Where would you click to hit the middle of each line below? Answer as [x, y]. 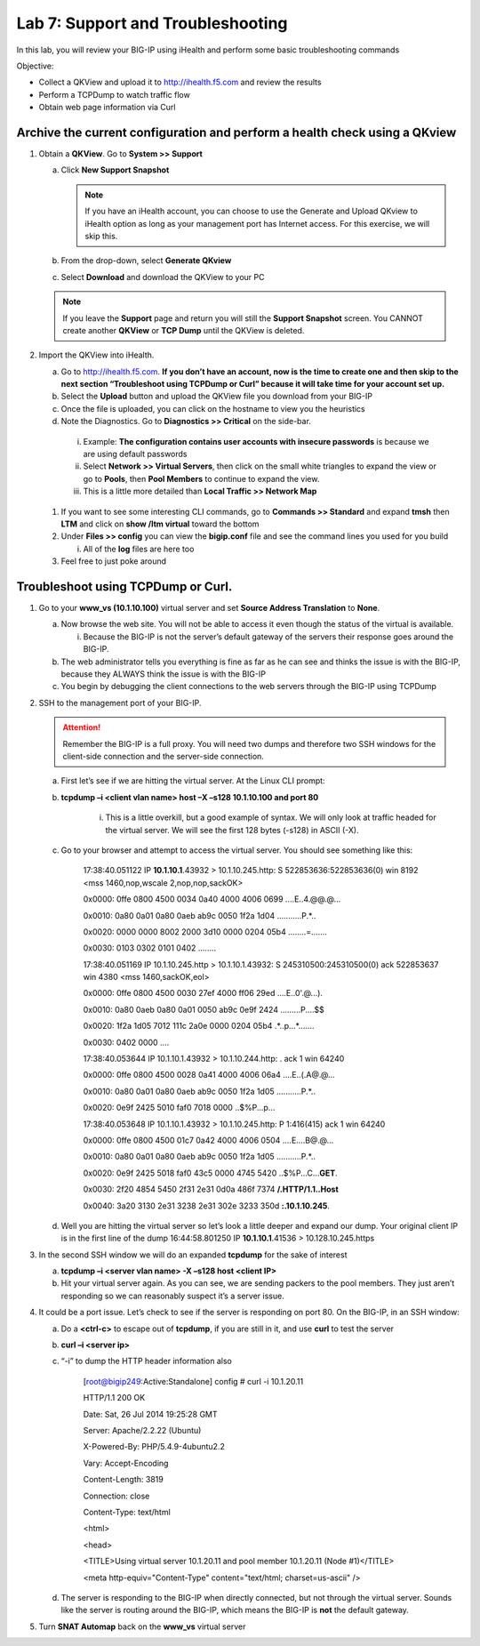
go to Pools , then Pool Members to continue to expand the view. [201, 478]
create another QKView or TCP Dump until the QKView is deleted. [184, 330]
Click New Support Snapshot [115, 170]
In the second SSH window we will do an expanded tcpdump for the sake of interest [193, 1255]
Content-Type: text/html [127, 1512]
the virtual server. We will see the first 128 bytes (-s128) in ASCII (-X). [232, 830]
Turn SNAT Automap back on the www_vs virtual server [142, 1626]
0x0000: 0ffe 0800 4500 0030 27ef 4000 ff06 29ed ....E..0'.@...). [203, 993]
